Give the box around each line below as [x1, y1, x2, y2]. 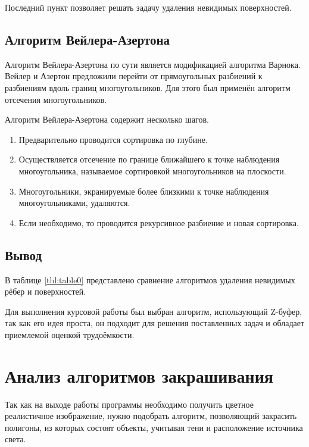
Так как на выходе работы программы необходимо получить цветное [5, 398, 254, 410]
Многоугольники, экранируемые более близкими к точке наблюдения [18, 185, 269, 197]
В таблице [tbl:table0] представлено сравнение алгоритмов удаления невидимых [5, 273, 295, 286]
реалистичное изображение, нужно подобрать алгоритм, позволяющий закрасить [5, 410, 297, 422]
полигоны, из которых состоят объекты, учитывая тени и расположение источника [5, 421, 303, 433]
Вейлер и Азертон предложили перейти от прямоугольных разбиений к [5, 70, 263, 82]
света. [5, 433, 26, 445]
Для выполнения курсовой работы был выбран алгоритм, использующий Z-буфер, [5, 305, 302, 317]
